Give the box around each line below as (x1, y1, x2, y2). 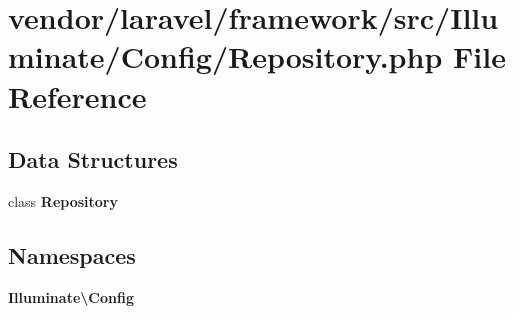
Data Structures (8, 144, 178, 175)
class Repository (8, 190, 118, 211)
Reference (8, 75, 147, 116)
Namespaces (8, 239, 136, 270)
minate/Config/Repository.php (8, 36, 443, 77)
